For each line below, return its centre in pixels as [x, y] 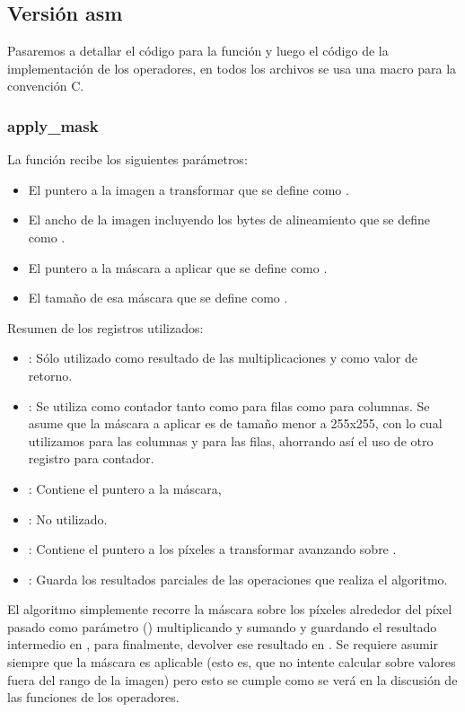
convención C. [46, 86]
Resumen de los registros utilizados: [105, 327]
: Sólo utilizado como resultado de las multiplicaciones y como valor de [223, 358]
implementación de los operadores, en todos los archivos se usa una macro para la [232, 68]
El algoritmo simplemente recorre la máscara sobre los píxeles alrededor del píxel [230, 609]
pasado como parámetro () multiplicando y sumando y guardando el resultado [222, 626]
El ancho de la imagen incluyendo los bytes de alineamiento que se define [229, 220]
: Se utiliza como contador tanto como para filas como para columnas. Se [229, 405]
